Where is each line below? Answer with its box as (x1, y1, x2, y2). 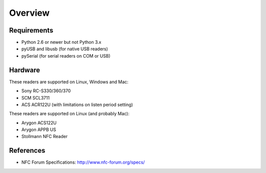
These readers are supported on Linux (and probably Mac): (9, 111, 130, 117)
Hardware (9, 66, 40, 74)
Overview (9, 7, 50, 18)
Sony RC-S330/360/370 (21, 88, 71, 94)
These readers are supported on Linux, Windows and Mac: (9, 79, 129, 85)
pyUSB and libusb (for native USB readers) (21, 46, 108, 52)
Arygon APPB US (21, 127, 56, 133)
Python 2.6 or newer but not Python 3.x (21, 39, 101, 45)
